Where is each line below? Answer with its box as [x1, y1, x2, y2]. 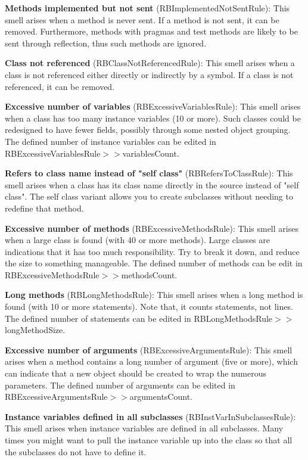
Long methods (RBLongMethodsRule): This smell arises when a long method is [5, 288, 303, 301]
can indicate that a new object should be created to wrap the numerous [5, 367, 266, 380]
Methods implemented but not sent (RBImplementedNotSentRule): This [5, 2, 290, 14]
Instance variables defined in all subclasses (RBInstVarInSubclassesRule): [5, 410, 296, 422]
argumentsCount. [129, 390, 192, 403]
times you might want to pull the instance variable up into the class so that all [5, 434, 293, 446]
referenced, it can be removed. [5, 80, 115, 92]
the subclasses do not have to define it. [5, 445, 147, 458]
